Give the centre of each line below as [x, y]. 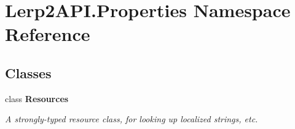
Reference [48, 34]
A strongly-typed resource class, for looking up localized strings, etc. [132, 119]
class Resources [37, 98]
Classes [28, 72]
